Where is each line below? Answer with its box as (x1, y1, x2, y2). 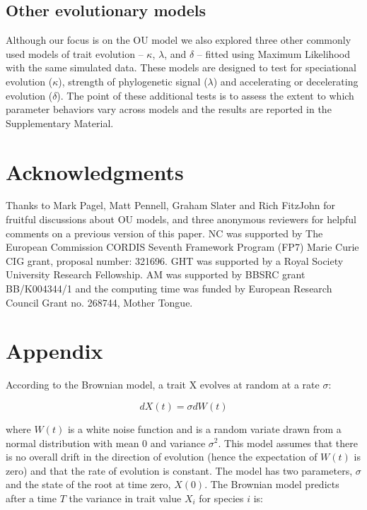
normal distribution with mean (6, 435, 139, 450)
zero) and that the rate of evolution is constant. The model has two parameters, (6, 463, 353, 478)
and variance (150, 435, 206, 450)
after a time (6, 490, 57, 505)
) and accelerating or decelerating (213, 73, 359, 88)
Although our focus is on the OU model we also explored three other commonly (6, 32, 351, 47)
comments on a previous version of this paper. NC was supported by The (6, 225, 323, 240)
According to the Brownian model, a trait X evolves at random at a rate (6, 377, 320, 392)
